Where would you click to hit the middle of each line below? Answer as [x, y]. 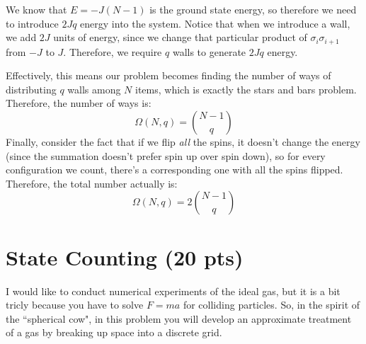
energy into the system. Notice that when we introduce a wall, [215, 23]
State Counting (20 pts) [125, 257]
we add [21, 37]
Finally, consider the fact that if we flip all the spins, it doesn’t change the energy [183, 142]
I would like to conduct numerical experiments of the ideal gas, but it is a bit [173, 291]
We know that [36, 9]
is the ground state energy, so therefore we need [253, 9]
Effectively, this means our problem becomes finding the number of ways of [168, 75]
